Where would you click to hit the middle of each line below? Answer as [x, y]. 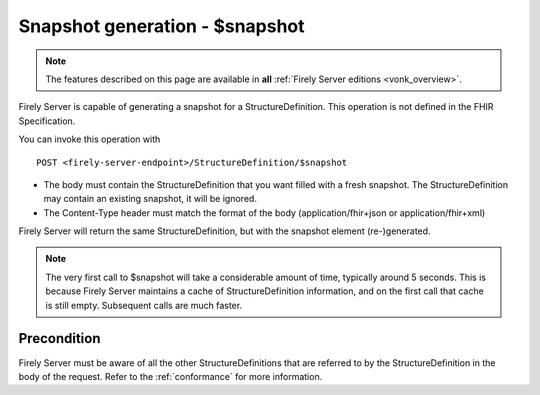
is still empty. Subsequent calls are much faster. [144, 305]
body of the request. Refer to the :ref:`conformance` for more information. [170, 376]
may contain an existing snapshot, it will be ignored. [150, 199]
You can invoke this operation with [89, 139]
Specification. [47, 121]
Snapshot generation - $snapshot [161, 26]
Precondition [59, 338]
